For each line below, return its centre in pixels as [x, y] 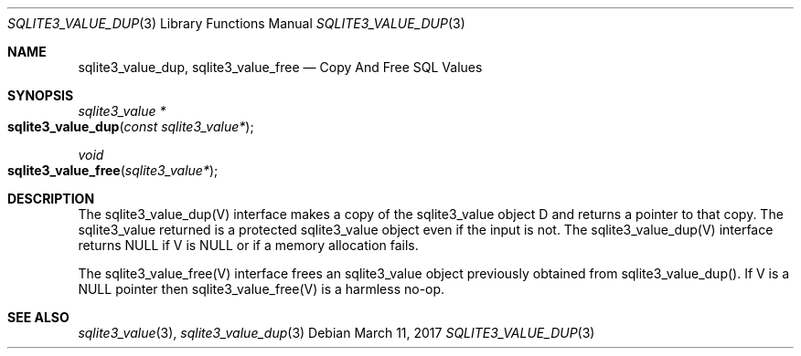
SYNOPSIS [41, 95]
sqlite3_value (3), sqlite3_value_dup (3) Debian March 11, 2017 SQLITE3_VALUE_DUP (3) [336, 333]
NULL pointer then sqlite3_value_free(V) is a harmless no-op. [262, 289]
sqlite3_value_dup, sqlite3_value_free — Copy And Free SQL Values [280, 67]
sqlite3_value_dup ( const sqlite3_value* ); [131, 126]
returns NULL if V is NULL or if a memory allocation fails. [248, 245]
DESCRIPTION [51, 199]
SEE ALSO [38, 317]
